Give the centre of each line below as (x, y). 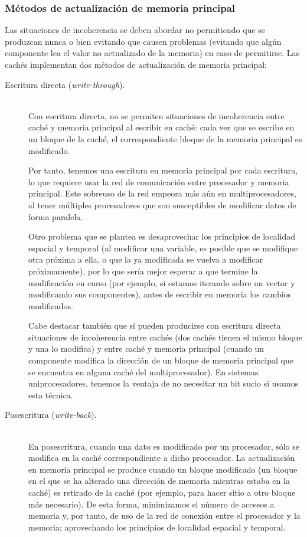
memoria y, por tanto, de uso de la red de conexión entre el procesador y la (164, 515)
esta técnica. (51, 394)
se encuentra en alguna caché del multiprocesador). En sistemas (143, 371)
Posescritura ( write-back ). (51, 415)
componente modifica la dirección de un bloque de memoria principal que (161, 360)
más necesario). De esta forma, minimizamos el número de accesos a (151, 504)
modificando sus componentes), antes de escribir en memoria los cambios (160, 294)
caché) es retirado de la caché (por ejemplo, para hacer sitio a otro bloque (162, 492)
